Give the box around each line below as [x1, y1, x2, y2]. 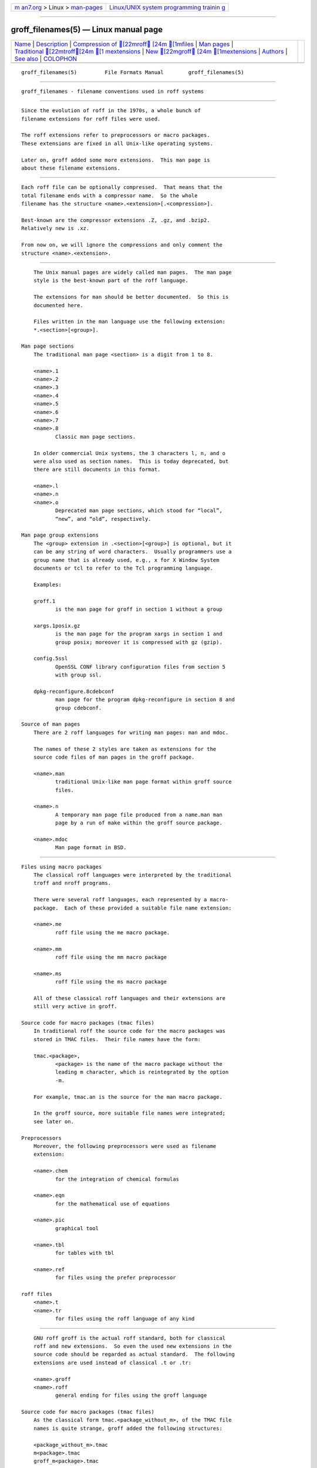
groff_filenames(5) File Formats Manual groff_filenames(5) [21, 69, 244, 76]
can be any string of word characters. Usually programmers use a [33, 548, 232, 555]
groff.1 [33, 598, 56, 604]
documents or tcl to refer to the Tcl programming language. [33, 565, 214, 571]
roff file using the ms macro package [55, 978, 167, 985]
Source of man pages [21, 721, 80, 728]
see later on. [33, 1118, 75, 1124]
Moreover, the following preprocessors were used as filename [33, 1143, 217, 1149]
